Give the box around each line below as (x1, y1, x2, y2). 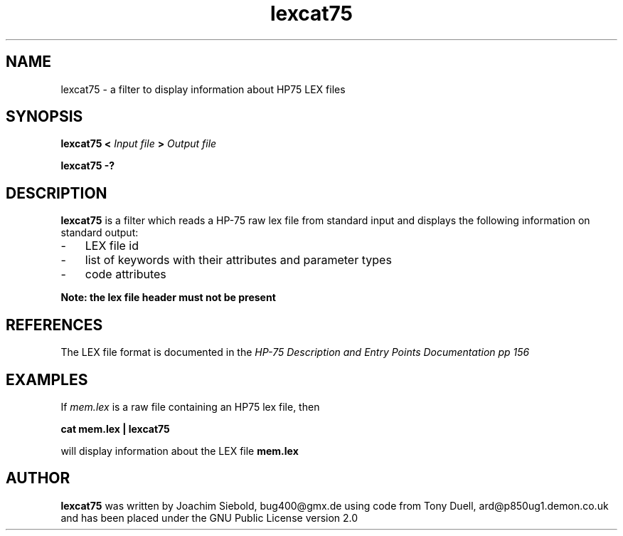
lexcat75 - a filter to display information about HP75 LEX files (60, 83, 346, 95)
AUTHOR (6, 469, 70, 488)
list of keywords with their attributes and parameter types (85, 253, 392, 268)
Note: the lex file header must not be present (60, 291, 276, 304)
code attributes (85, 267, 166, 282)
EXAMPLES (6, 370, 88, 389)
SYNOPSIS (6, 107, 83, 126)
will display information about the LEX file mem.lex (60, 444, 299, 457)
